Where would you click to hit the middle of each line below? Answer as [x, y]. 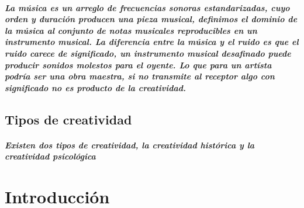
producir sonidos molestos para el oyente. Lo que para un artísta [138, 65]
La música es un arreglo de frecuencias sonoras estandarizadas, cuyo [147, 7]
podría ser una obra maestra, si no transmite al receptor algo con [140, 76]
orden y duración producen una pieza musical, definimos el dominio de [151, 19]
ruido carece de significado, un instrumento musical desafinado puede [148, 53]
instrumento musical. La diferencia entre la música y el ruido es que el [152, 42]
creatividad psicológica [50, 156]
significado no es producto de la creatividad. [95, 87]
